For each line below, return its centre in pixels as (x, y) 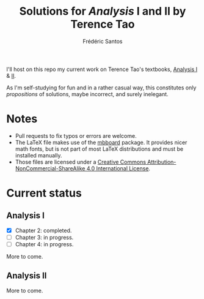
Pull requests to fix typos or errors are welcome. (76, 135)
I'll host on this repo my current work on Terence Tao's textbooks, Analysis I (102, 69)
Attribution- (162, 162)
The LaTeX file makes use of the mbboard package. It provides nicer (101, 142)
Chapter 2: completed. (43, 230)
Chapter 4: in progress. (44, 244)
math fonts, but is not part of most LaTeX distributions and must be (99, 149)
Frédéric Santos (103, 41)
